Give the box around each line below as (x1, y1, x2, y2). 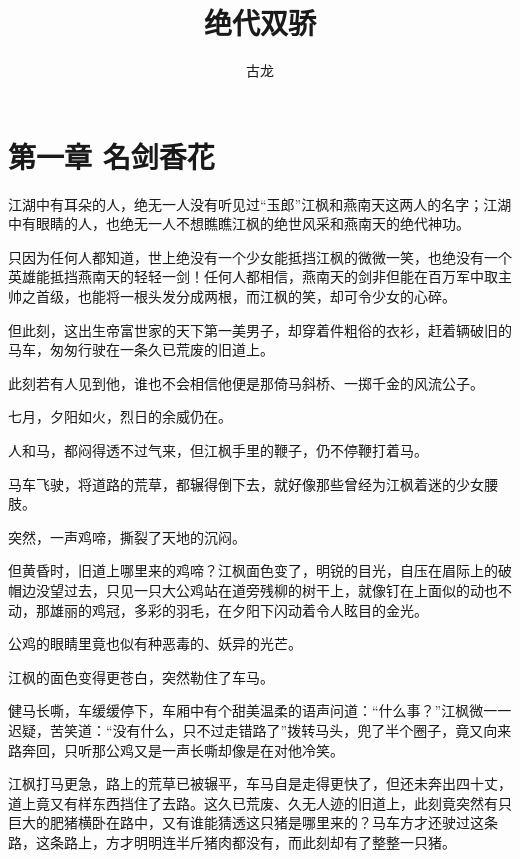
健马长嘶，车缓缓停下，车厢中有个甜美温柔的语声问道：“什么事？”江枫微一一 (8, 700, 512, 721)
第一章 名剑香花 (8, 135, 215, 176)
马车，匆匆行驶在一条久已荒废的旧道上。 (8, 339, 274, 360)
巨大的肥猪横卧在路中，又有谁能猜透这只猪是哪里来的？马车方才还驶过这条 (8, 812, 498, 833)
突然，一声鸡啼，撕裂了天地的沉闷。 (8, 526, 246, 547)
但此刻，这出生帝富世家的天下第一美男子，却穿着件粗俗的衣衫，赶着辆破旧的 (8, 319, 512, 340)
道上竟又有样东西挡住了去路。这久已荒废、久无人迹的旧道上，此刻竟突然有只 (8, 792, 512, 813)
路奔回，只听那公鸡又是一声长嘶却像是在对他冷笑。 (8, 739, 344, 760)
